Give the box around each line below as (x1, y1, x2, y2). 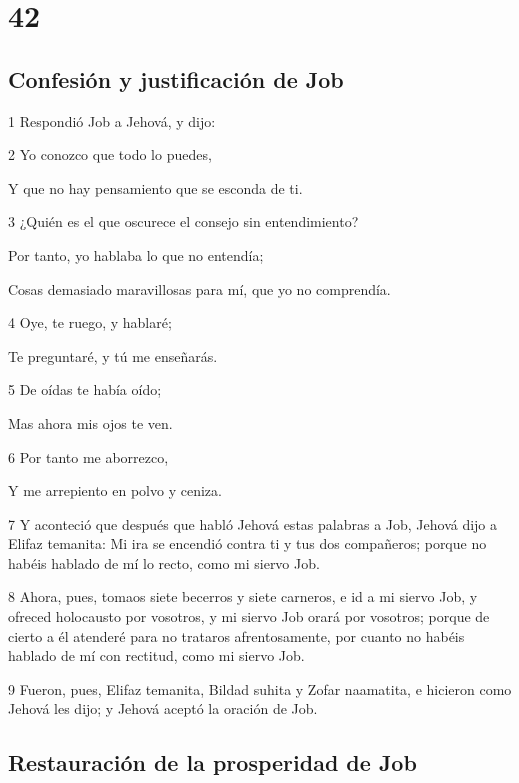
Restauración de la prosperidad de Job (8, 747, 417, 778)
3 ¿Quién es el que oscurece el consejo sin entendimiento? (8, 211, 359, 232)
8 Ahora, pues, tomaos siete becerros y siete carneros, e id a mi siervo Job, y (8, 586, 478, 607)
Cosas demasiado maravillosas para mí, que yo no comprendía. (8, 278, 391, 299)
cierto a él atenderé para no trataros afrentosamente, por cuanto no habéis (8, 625, 465, 646)
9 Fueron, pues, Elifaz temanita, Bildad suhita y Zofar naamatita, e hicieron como (8, 678, 512, 699)
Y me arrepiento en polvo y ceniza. (8, 480, 222, 501)
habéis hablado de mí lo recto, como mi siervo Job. (8, 552, 320, 573)
